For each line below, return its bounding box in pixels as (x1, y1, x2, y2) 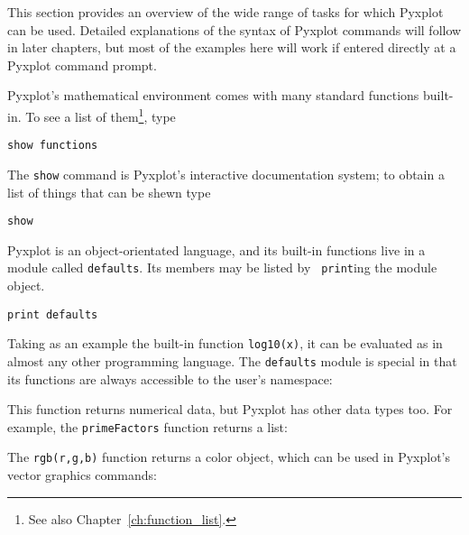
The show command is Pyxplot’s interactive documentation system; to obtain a (7, 164, 445, 183)
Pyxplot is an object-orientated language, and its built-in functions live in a (7, 240, 426, 259)
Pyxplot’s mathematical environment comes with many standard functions (7, 86, 419, 105)
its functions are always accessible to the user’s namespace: (7, 369, 333, 388)
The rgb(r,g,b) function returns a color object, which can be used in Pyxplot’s (7, 447, 451, 466)
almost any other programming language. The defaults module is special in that (7, 351, 457, 370)
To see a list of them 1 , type (25, 104, 176, 125)
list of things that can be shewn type (7, 182, 211, 201)
